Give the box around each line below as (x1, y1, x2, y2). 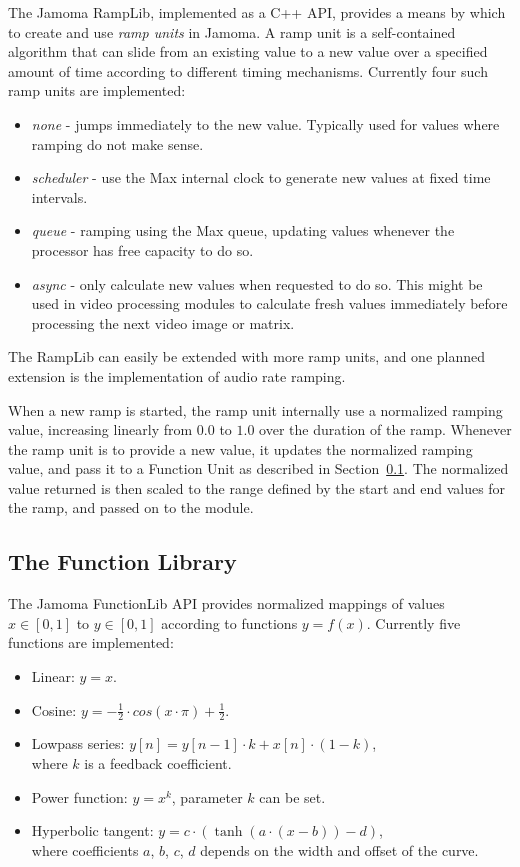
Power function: (31, 786, 128, 807)
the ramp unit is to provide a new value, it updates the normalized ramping (8, 438, 473, 459)
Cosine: (31, 699, 77, 720)
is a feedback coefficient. (84, 753, 232, 774)
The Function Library (8, 546, 237, 577)
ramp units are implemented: (8, 80, 186, 101)
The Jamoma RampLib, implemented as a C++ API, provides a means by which (8, 2, 506, 22)
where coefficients (31, 839, 139, 860)
